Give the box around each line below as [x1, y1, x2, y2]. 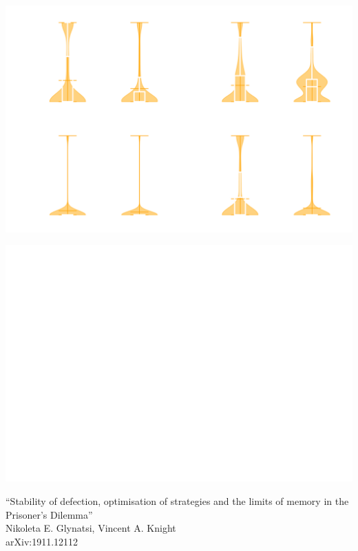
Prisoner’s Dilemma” [6, 507, 93, 521]
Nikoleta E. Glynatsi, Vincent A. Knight [6, 521, 176, 535]
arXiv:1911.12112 [6, 534, 78, 548]
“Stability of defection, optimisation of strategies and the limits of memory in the [6, 493, 349, 508]
